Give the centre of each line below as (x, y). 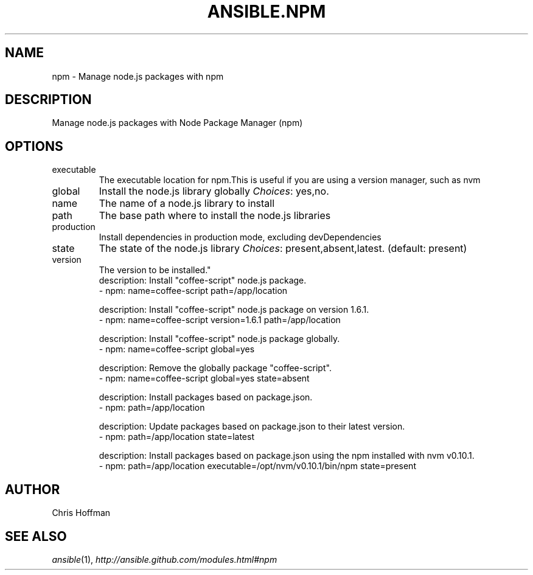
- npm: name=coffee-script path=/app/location (193, 291)
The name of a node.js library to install (187, 204)
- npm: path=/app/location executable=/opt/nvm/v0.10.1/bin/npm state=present (257, 466)
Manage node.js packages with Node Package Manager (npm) (177, 123)
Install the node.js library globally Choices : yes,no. (214, 191)
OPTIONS (34, 146)
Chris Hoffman (81, 513)
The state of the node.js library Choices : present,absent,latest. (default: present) (283, 249)
